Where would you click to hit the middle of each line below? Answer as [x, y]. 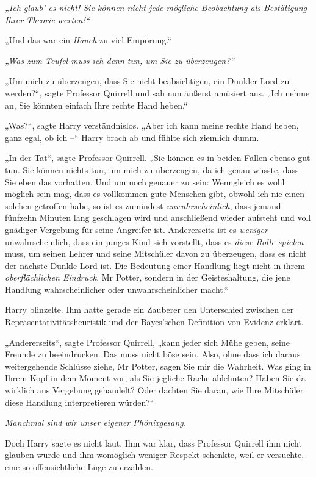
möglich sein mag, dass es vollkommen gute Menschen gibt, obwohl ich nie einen [155, 194]
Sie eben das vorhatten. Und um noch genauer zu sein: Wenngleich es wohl [145, 181]
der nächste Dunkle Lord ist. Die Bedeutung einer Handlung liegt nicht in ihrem [155, 265]
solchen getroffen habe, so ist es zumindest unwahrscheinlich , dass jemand [143, 205]
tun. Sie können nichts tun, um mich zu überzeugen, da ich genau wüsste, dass [152, 169]
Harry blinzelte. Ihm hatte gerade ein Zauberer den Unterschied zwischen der [149, 310]
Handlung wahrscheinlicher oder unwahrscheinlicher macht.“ [117, 289]
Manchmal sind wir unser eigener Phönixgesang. [96, 422]
